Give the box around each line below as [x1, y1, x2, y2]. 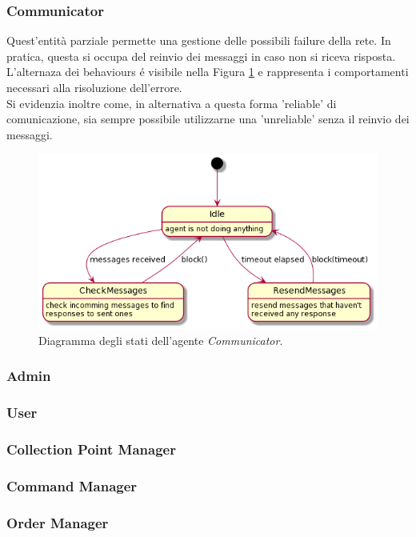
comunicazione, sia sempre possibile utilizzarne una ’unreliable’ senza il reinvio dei [6, 110, 410, 127]
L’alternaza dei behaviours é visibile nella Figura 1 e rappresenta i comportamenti [6, 63, 409, 80]
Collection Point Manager [6, 439, 176, 459]
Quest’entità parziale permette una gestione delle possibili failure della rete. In [6, 32, 391, 49]
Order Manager [6, 512, 109, 532]
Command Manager [6, 475, 138, 495]
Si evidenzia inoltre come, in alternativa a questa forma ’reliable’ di [6, 94, 337, 111]
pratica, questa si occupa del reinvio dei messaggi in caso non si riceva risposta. [6, 47, 396, 64]
